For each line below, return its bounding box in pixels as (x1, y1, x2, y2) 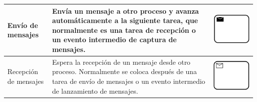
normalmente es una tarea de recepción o (52, 25, 196, 35)
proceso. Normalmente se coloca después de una (52, 66, 197, 76)
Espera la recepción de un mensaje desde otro (52, 56, 191, 67)
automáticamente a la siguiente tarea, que (52, 15, 198, 25)
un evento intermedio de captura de (52, 34, 177, 45)
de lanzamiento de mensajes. (52, 85, 138, 96)
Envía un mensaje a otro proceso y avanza (52, 5, 199, 16)
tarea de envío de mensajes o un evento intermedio (52, 76, 206, 86)
